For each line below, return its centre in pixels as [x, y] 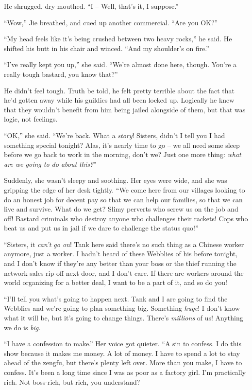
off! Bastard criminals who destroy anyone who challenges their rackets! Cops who [126, 218]
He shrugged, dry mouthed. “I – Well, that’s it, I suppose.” [91, 6]
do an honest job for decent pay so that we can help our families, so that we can [123, 199]
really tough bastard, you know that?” [61, 74]
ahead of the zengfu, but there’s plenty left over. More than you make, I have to [123, 363]
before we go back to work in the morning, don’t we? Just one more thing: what [123, 154]
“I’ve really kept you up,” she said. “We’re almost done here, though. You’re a [120, 64]
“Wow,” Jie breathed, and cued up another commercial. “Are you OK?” [111, 22]
